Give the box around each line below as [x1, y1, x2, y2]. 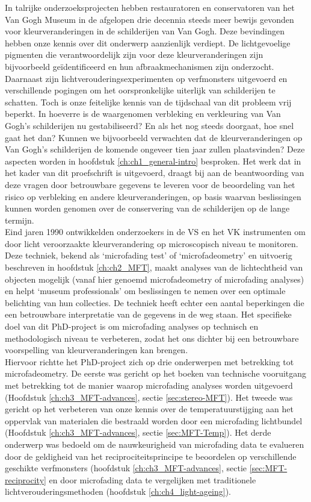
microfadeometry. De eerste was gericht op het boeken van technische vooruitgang [5, 367, 307, 380]
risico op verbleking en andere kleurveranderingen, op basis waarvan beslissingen [5, 190, 301, 202]
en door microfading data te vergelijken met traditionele [49, 473, 256, 486]
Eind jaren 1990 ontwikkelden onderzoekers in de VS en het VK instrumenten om [5, 225, 306, 238]
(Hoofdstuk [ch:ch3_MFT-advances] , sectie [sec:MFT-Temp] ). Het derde [5, 426, 271, 439]
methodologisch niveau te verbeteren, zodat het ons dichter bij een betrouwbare [5, 331, 299, 344]
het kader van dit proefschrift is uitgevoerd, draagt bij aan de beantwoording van [5, 166, 304, 179]
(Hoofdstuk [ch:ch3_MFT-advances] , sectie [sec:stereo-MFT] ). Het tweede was [5, 391, 293, 403]
